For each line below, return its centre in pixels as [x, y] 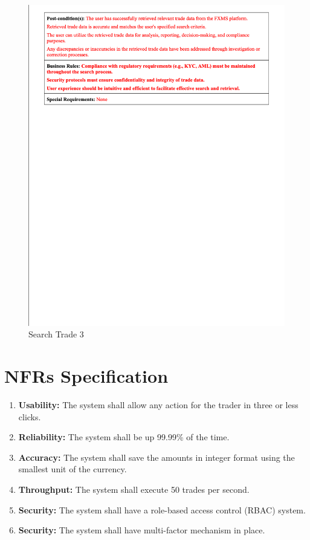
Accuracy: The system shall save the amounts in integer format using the [157, 457]
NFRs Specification [86, 376]
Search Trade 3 [56, 334]
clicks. [30, 416]
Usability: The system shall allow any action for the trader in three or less [158, 405]
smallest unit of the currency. [73, 469]
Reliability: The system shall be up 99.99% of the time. [124, 437]
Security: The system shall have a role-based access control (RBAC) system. [162, 509]
